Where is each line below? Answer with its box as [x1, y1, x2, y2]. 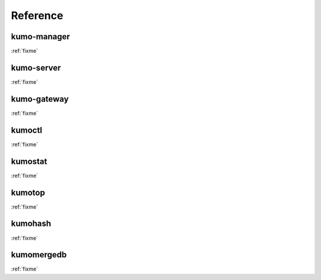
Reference [11, 9, 64, 22]
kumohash [11, 219, 52, 229]
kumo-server [11, 62, 61, 73]
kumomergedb [11, 250, 67, 260]
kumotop [11, 187, 45, 197]
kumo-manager [11, 32, 71, 42]
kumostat [11, 156, 48, 166]
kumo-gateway [11, 94, 69, 104]
